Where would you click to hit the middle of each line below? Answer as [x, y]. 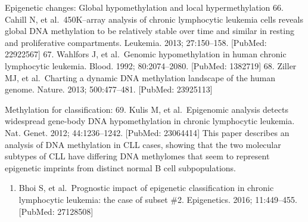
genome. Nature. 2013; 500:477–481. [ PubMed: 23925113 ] [109, 89]
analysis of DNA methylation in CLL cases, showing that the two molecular [143, 144]
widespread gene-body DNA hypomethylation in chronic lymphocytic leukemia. [150, 121]
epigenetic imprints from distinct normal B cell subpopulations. [120, 167]
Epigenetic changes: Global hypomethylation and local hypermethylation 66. [144, 7]
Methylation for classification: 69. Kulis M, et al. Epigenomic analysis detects [147, 109]
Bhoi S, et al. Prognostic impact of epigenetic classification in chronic [146, 188]
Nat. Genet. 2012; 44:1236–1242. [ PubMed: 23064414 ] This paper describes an [147, 132]
